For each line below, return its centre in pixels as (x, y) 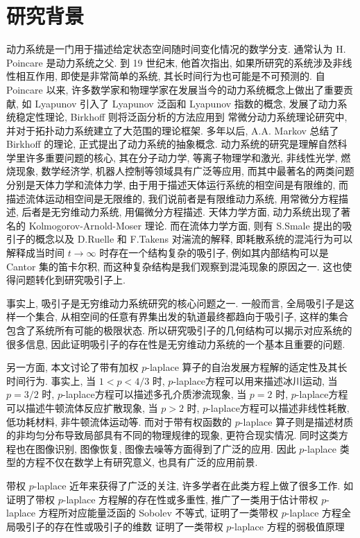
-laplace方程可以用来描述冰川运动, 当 (255, 380)
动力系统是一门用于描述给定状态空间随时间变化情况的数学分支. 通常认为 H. (176, 49)
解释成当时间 (35, 253)
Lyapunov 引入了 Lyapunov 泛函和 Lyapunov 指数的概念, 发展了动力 (186, 103)
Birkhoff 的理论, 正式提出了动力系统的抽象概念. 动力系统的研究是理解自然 (172, 144)
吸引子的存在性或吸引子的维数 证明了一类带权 (119, 526)
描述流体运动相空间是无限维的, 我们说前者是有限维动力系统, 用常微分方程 (173, 198)
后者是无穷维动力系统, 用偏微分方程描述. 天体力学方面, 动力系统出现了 (181, 212)
